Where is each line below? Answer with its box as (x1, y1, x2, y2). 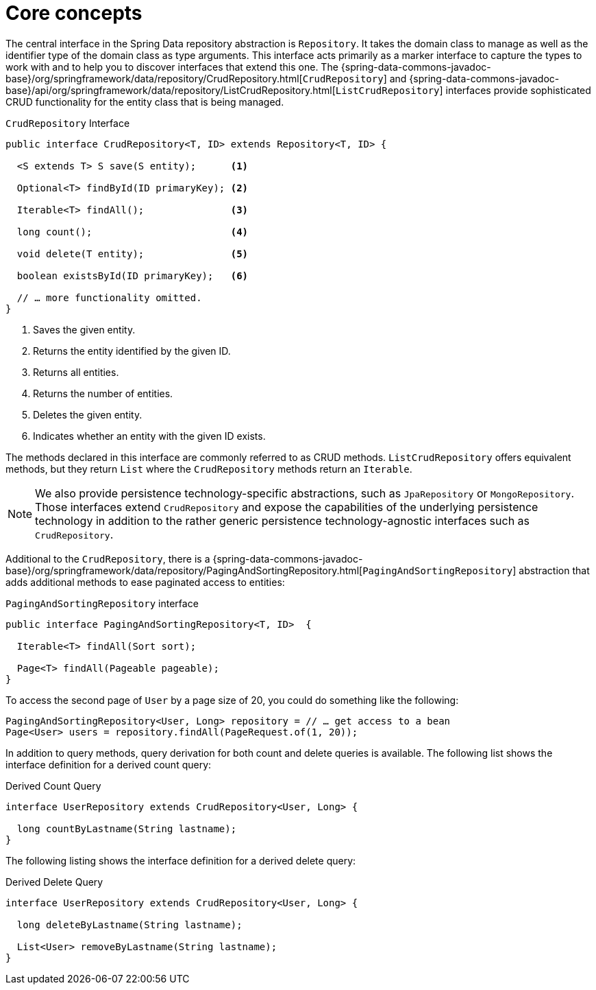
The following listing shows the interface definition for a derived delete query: (5, 854, 356, 867)
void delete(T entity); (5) (16, 248, 249, 259)
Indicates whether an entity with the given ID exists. (33, 429, 266, 442)
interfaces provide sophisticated (445, 84, 591, 96)
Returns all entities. (33, 366, 119, 378)
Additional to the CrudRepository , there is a (5, 552, 210, 565)
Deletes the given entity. (33, 408, 142, 421)
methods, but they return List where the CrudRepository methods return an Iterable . (5, 462, 412, 475)
